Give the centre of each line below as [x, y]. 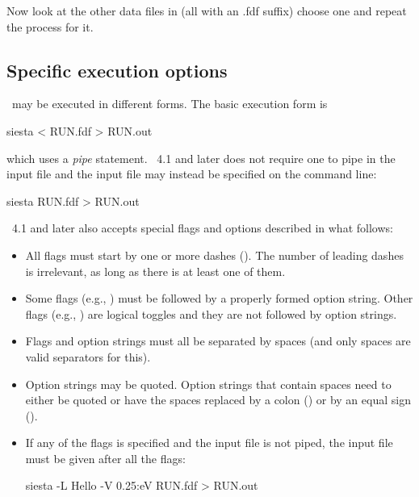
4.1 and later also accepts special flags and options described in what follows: [202, 228]
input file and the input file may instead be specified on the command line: [192, 174]
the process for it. [50, 26]
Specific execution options [117, 70]
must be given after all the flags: [105, 458]
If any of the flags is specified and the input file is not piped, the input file [209, 443]
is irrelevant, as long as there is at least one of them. [155, 271]
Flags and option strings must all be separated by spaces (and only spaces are [218, 341]
